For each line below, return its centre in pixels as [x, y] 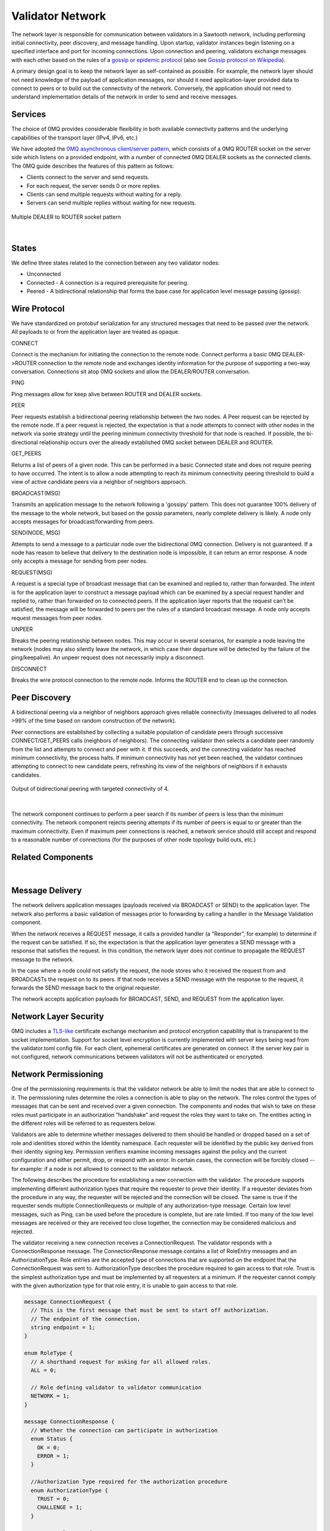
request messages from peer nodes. [57, 618]
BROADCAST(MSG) [36, 493]
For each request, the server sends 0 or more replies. [94, 186]
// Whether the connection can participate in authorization [124, 1430]
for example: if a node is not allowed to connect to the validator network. [103, 1168]
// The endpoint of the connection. [86, 1319]
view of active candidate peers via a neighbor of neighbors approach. [99, 482]
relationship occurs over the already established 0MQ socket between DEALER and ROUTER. [156, 442]
